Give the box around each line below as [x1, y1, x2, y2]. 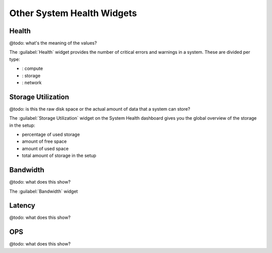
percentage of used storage [22, 131, 80, 138]
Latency [9, 201, 35, 210]
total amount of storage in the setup [22, 152, 97, 158]
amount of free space [22, 138, 67, 144]
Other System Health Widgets [9, 8, 137, 19]
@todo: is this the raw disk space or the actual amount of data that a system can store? [9, 106, 190, 112]
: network [22, 79, 42, 86]
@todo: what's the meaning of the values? [9, 40, 97, 46]
